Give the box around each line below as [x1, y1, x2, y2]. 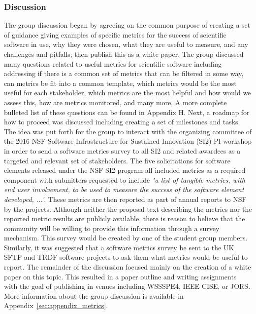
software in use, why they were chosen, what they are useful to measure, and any [4, 39, 248, 49]
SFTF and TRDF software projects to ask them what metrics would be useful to [4, 252, 248, 262]
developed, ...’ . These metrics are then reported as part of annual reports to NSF [4, 194, 247, 204]
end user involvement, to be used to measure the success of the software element [4, 184, 244, 195]
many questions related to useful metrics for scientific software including [4, 58, 222, 69]
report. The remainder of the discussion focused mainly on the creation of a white [4, 262, 251, 272]
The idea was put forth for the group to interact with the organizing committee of [4, 126, 252, 136]
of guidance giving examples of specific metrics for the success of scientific [4, 29, 226, 39]
